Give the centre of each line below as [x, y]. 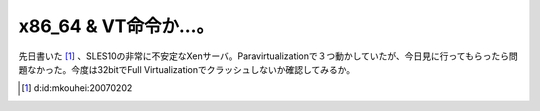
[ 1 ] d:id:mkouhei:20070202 [77, 88]
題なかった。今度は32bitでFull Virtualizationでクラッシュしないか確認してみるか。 [187, 69]
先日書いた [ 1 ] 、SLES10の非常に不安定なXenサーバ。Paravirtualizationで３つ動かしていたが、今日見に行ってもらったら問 [268, 56]
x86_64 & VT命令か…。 [116, 26]
